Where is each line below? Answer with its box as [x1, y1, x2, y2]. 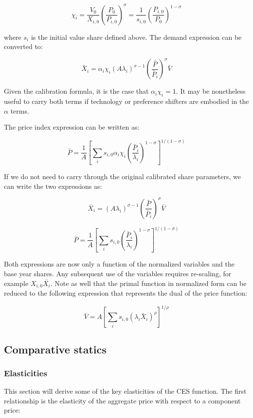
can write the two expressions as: [4, 181, 102, 191]
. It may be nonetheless [176, 86, 246, 96]
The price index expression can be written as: [4, 122, 140, 132]
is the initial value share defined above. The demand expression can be [31, 32, 242, 42]
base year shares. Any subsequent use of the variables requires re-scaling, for [4, 268, 232, 279]
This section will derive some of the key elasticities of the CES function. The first [4, 386, 247, 396]
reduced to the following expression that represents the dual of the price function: [4, 288, 247, 298]
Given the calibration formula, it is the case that [4, 86, 149, 96]
